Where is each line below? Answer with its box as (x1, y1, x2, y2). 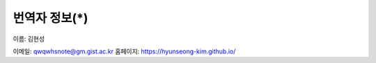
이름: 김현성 (13, 35, 45, 43)
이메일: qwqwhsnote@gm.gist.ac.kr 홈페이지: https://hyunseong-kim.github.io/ (13, 47, 236, 55)
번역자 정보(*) (13, 10, 88, 26)
